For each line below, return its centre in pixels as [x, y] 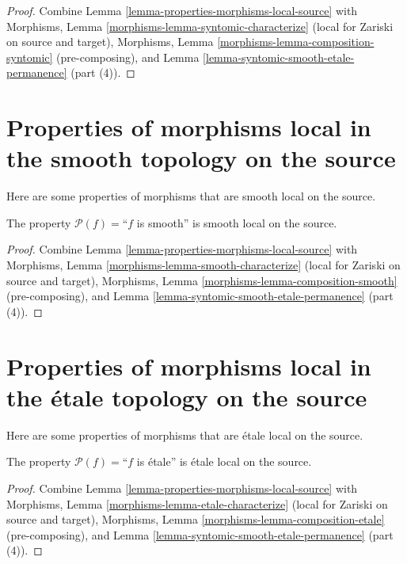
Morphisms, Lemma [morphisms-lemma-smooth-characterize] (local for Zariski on [203, 265]
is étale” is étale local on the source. [224, 461]
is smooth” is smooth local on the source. [237, 222]
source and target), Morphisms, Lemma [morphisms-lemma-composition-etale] [196, 519]
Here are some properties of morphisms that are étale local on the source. [185, 434]
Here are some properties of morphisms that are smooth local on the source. [191, 196]
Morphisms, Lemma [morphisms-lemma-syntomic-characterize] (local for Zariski [200, 26]
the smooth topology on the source [201, 158]
